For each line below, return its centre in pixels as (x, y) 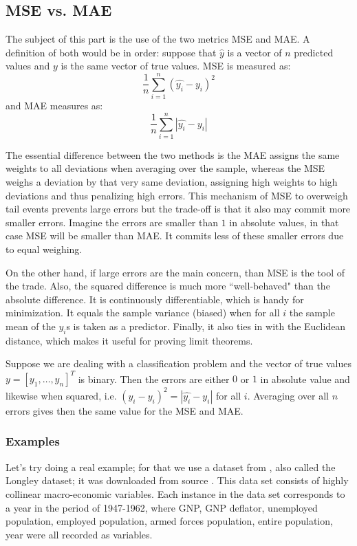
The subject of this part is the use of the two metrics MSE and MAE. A (158, 39)
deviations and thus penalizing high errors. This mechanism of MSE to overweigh (177, 195)
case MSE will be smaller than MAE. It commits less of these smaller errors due (175, 236)
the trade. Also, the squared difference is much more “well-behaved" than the (168, 286)
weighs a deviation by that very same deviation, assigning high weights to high (172, 182)
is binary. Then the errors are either (154, 379)
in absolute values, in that (284, 222)
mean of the (31, 326)
